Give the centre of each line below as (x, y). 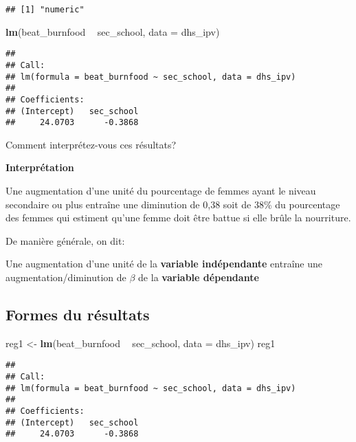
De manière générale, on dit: (65, 240)
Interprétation (40, 167)
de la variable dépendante (199, 277)
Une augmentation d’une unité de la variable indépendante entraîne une (164, 264)
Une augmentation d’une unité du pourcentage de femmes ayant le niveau (161, 191)
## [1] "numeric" (45, 10)
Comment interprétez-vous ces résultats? (91, 144)
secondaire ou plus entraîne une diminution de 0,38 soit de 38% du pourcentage (173, 204)
